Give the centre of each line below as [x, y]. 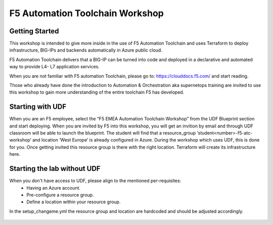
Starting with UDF [38, 107]
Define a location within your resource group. [74, 202]
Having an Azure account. [54, 188]
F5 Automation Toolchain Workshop [86, 13]
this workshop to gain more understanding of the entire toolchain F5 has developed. [97, 92]
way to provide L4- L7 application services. [54, 67]
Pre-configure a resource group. [60, 195]
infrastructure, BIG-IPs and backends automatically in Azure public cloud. [86, 50]
